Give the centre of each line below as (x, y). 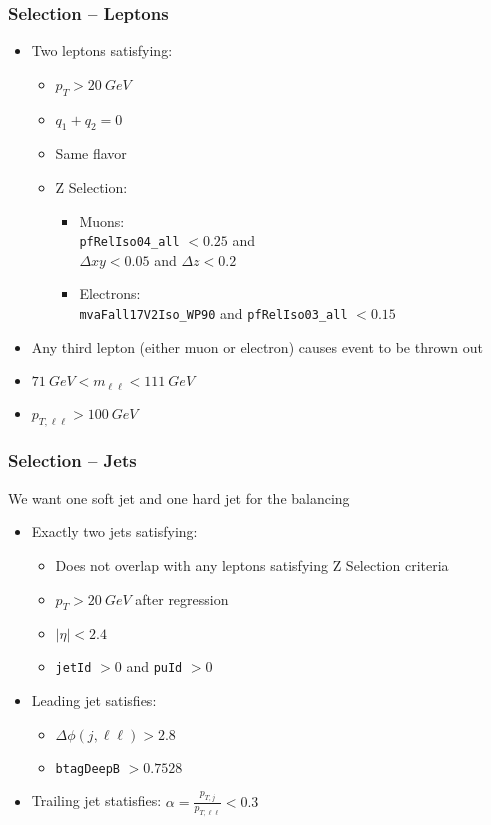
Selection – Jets (72, 460)
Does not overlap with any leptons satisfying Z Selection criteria (252, 564)
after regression (182, 598)
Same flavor (91, 153)
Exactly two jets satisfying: (114, 531)
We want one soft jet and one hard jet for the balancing (179, 497)
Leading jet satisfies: (94, 699)
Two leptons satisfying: (102, 50)
